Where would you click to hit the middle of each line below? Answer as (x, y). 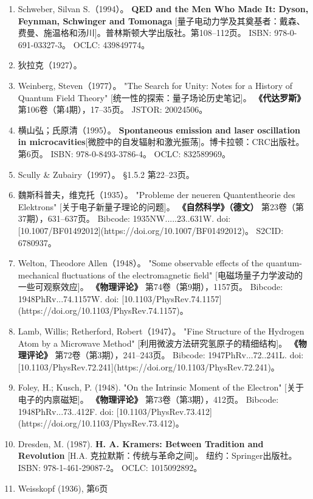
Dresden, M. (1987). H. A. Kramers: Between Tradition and (141, 443)
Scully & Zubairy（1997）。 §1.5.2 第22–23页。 (106, 174)
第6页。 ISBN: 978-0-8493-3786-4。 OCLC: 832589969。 (124, 153)
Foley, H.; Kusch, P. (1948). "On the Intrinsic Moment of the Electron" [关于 (161, 387)
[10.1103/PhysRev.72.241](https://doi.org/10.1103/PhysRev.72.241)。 (149, 366)
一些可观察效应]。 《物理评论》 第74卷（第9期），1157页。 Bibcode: (150, 287)
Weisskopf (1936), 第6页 (63, 488)
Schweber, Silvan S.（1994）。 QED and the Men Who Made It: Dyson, (163, 9)
